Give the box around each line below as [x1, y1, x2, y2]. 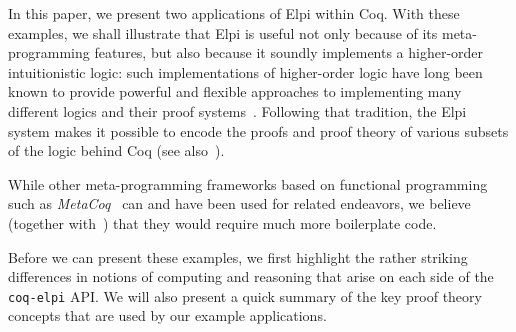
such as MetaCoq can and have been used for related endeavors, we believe [8, 193, 471, 214]
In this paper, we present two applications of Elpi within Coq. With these [8, 3, 460, 23]
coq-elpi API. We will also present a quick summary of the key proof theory [8, 285, 482, 306]
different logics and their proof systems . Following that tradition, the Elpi [8, 100, 467, 121]
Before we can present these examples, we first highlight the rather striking [8, 246, 468, 267]
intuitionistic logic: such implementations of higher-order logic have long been [8, 61, 483, 82]
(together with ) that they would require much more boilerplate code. [8, 212, 437, 233]
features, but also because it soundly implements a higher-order [94, 42, 484, 63]
